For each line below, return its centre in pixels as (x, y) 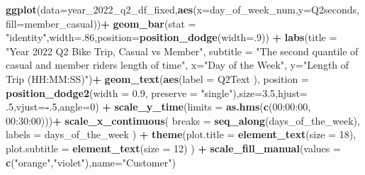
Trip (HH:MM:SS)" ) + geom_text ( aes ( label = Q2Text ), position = (157, 78)
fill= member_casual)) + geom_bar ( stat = (101, 23)
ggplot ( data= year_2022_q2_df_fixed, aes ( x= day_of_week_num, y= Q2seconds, (182, 9)
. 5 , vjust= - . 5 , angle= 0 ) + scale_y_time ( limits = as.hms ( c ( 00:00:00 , (158, 107)
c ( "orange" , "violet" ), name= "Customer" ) (91, 162)
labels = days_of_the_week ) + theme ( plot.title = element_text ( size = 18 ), (181, 134)
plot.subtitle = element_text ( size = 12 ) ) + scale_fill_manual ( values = (173, 148)
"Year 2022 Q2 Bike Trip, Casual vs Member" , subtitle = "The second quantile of (182, 51)
